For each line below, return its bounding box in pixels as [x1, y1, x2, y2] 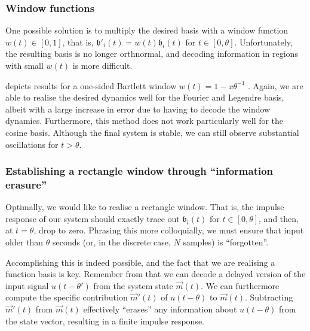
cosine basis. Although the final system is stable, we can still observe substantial [5, 126, 299, 138]
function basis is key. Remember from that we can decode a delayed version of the [5, 268, 306, 280]
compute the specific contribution [5, 291, 128, 303]
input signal [5, 279, 49, 291]
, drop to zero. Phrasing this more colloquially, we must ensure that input [33, 224, 304, 236]
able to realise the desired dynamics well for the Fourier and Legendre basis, [5, 91, 284, 104]
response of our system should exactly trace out [5, 212, 180, 224]
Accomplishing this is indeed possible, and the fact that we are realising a [5, 256, 275, 268]
